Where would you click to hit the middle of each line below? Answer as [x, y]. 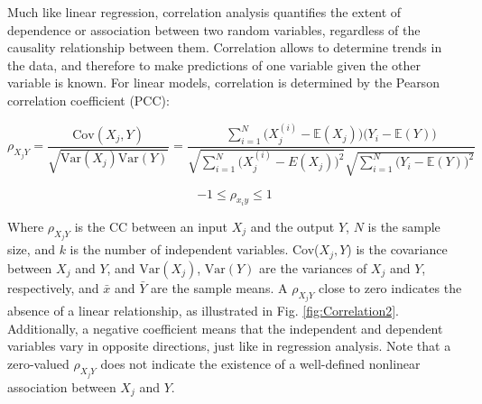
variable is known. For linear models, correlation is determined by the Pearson [223, 83]
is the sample [404, 226]
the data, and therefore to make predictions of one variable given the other [214, 64]
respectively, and [53, 287]
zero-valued [38, 364]
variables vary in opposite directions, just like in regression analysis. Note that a [229, 346]
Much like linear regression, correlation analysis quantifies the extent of [204, 12]
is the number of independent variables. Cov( [195, 249]
